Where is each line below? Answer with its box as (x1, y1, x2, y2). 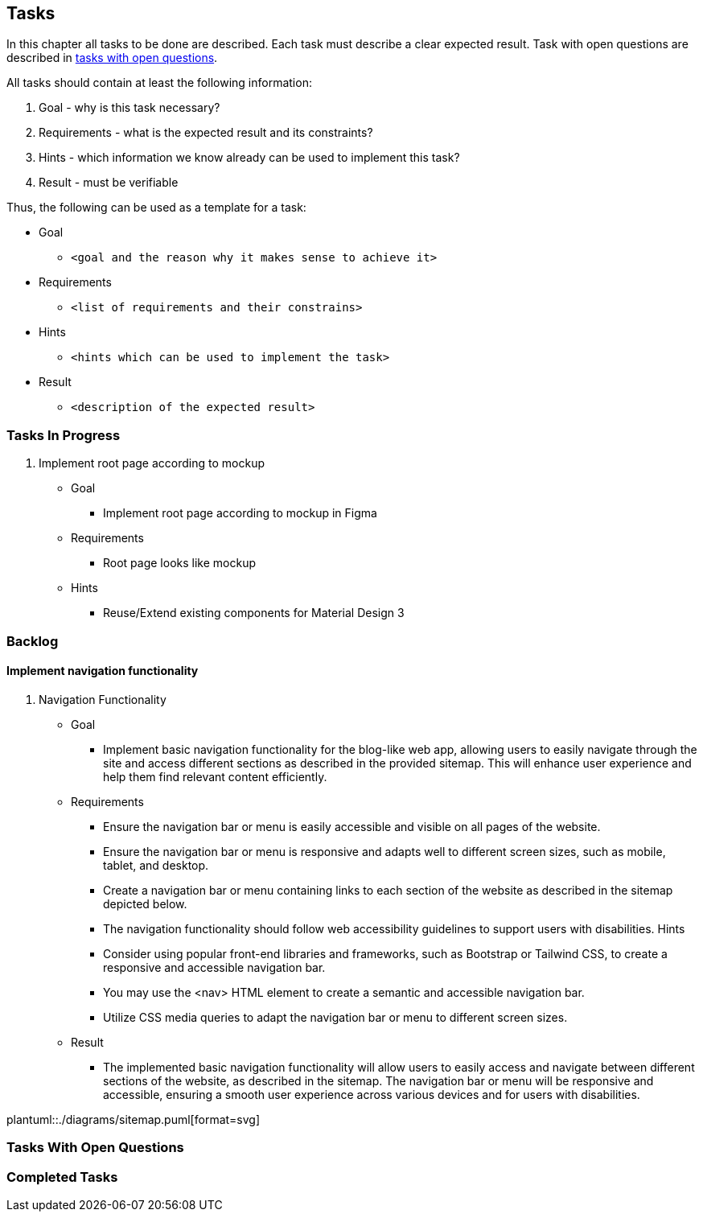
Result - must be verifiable (39, 175, 179, 190)
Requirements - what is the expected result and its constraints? (39, 126, 373, 140)
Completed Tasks (6, 1168, 118, 1185)
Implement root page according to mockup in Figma (103, 506, 377, 521)
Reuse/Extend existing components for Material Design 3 (103, 606, 405, 620)
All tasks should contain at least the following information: (6, 76, 312, 90)
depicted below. (103, 896, 187, 911)
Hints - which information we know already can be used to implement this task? (39, 150, 460, 165)
